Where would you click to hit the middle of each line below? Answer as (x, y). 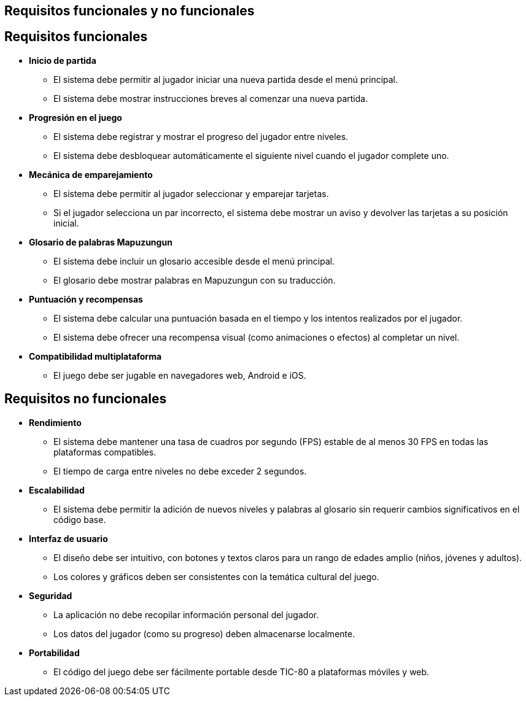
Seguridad (51, 595)
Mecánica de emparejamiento (91, 174)
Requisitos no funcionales (86, 399)
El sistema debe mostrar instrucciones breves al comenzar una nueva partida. (211, 98)
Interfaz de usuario (68, 538)
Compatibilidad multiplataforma (95, 356)
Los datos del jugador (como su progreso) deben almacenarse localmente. (204, 633)
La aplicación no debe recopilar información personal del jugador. (186, 614)
